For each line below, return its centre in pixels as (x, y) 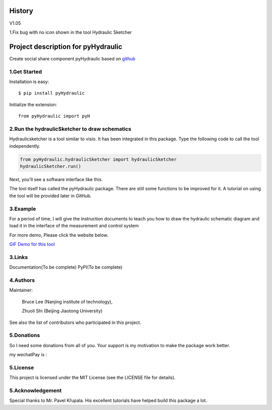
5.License (22, 367)
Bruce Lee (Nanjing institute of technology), (67, 301)
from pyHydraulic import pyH (54, 116)
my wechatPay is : (28, 355)
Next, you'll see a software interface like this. (56, 180)
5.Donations (25, 336)
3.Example (23, 209)
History (21, 11)
